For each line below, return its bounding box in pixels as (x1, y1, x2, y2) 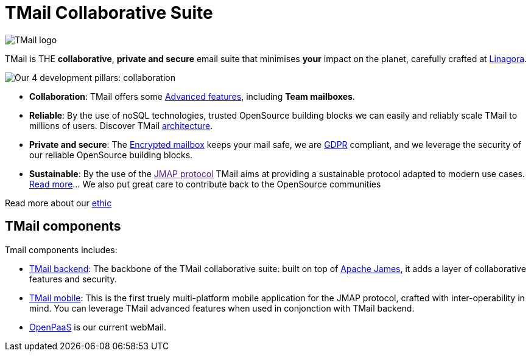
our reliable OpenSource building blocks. (29, 149, 193, 160)
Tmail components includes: (5, 244, 118, 255)
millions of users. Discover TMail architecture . (29, 120, 213, 131)
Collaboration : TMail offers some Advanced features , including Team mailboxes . (29, 91, 355, 102)
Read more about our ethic (5, 197, 112, 208)
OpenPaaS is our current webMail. (29, 321, 166, 332)
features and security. (29, 273, 117, 284)
